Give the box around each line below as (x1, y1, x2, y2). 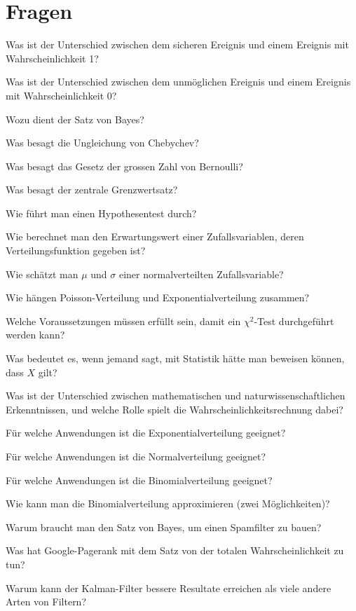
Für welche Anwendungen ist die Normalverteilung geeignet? (6, 449, 266, 463)
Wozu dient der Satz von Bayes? (6, 111, 144, 126)
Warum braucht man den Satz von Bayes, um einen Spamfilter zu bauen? (6, 519, 322, 534)
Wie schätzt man (6, 266, 78, 281)
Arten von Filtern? (6, 594, 87, 609)
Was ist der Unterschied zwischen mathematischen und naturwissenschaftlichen (6, 388, 345, 403)
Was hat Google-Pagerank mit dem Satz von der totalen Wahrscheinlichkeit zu (6, 543, 344, 558)
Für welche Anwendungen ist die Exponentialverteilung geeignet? (6, 425, 286, 440)
